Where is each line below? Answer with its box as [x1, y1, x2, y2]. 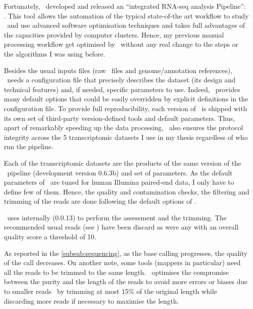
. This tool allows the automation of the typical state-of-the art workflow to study [4, 10, 249, 20]
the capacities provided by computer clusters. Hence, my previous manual [4, 29, 224, 39]
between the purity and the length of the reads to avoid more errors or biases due [4, 276, 248, 287]
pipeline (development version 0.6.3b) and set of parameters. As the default [7, 167, 233, 177]
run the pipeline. [4, 141, 54, 152]
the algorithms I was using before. [4, 48, 105, 58]
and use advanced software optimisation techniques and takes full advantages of [7, 20, 245, 30]
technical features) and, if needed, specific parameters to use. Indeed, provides [4, 84, 240, 94]
